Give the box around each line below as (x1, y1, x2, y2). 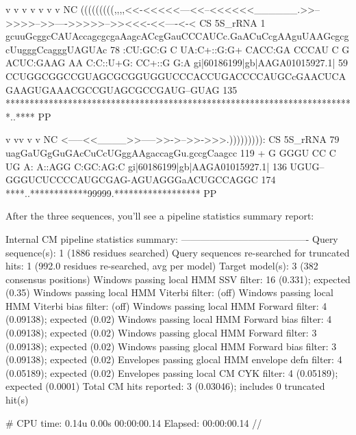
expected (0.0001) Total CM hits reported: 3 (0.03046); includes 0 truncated (5, 379, 325, 393)
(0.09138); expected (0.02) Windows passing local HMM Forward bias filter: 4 (5, 312, 332, 326)
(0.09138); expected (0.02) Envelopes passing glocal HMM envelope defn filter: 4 (5, 352, 342, 367)
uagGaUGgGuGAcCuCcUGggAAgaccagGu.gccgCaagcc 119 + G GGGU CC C (5, 145, 336, 159)
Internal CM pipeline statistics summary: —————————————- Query (5, 231, 338, 246)
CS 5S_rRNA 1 (199, 15, 266, 29)
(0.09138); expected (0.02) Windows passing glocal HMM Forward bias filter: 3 (5, 339, 337, 353)
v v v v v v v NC (5, 2, 77, 16)
